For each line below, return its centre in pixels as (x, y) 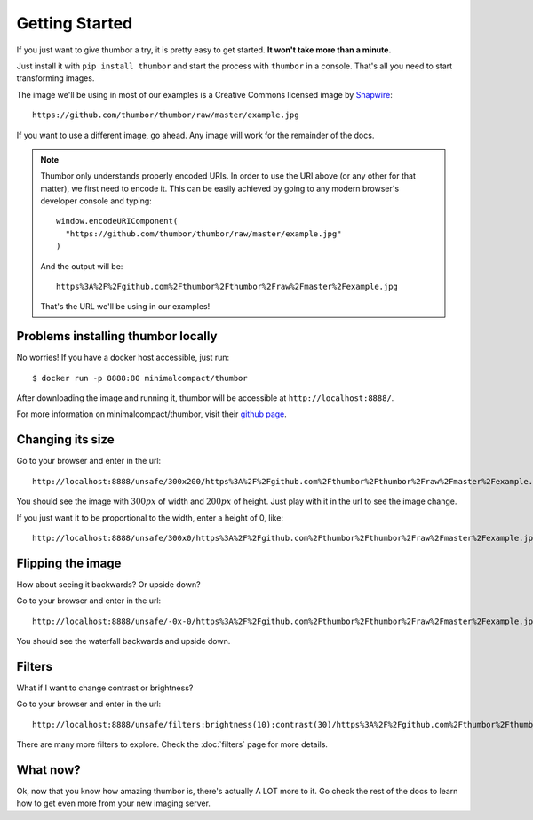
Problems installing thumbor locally (117, 336)
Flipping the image (69, 563)
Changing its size (65, 440)
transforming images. (56, 78)
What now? (48, 770)
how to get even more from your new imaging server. (113, 803)
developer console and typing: (96, 201)
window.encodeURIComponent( (117, 221)
